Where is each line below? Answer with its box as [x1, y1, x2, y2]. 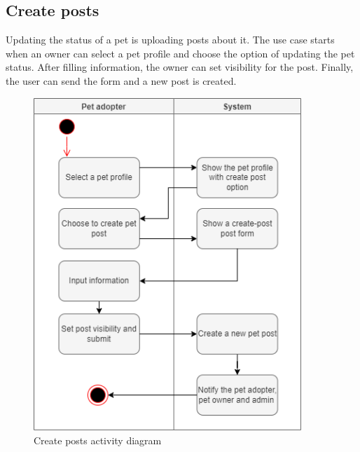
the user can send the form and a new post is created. [6, 73, 237, 88]
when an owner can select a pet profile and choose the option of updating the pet [6, 46, 355, 60]
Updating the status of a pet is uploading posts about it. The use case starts [6, 32, 335, 47]
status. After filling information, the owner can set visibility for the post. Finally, [6, 60, 354, 74]
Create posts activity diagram [34, 432, 162, 447]
